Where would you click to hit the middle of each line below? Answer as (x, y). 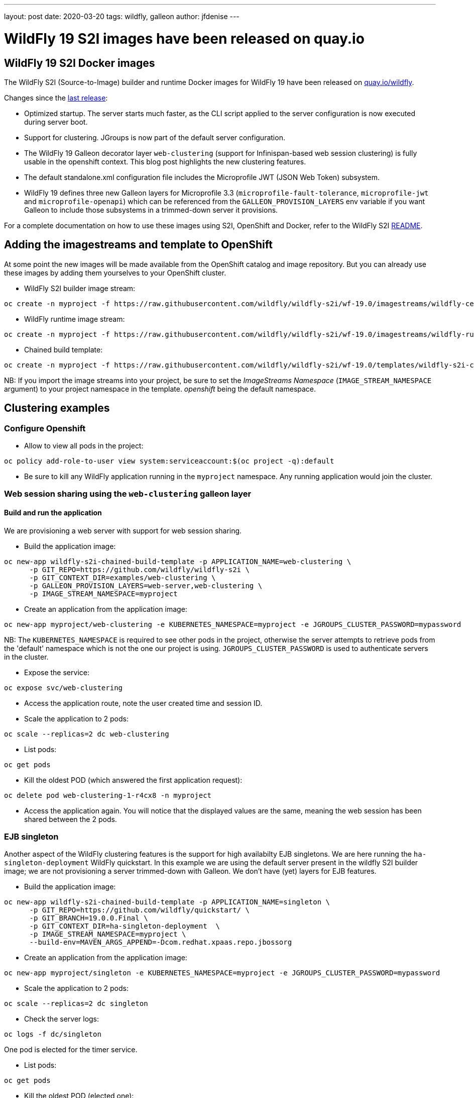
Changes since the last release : (56, 98)
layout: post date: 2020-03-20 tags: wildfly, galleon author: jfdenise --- (122, 16)
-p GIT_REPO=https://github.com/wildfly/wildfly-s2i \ (139, 569)
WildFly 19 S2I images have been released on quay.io (184, 38)
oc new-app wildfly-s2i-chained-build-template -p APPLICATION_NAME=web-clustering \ (178, 561)
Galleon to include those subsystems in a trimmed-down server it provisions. (151, 210)
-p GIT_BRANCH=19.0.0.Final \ (89, 918)
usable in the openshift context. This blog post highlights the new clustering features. (165, 161)
